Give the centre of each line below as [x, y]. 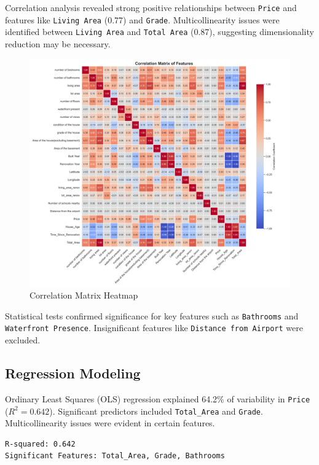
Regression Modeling [73, 373]
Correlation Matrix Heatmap [84, 295]
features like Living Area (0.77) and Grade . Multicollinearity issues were [142, 19]
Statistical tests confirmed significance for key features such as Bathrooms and [152, 315]
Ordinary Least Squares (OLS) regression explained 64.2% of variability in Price [158, 398]
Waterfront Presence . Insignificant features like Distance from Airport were [154, 328]
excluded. [23, 340]
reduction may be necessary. [58, 43]
